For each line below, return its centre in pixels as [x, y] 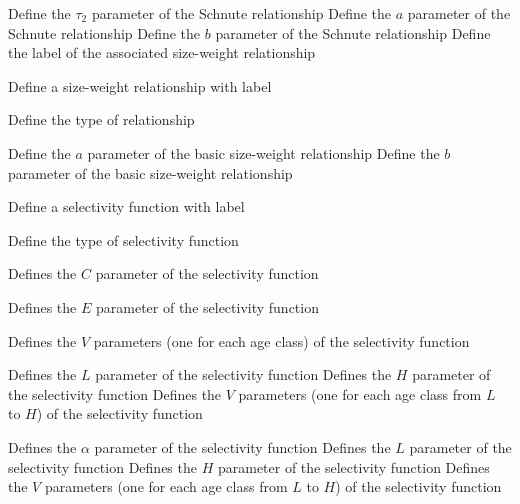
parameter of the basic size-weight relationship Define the [263, 152]
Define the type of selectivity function [123, 239]
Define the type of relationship [101, 119]
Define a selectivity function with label [126, 206]
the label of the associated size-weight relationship [162, 52]
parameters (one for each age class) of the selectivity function [281, 340]
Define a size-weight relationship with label [140, 85]
